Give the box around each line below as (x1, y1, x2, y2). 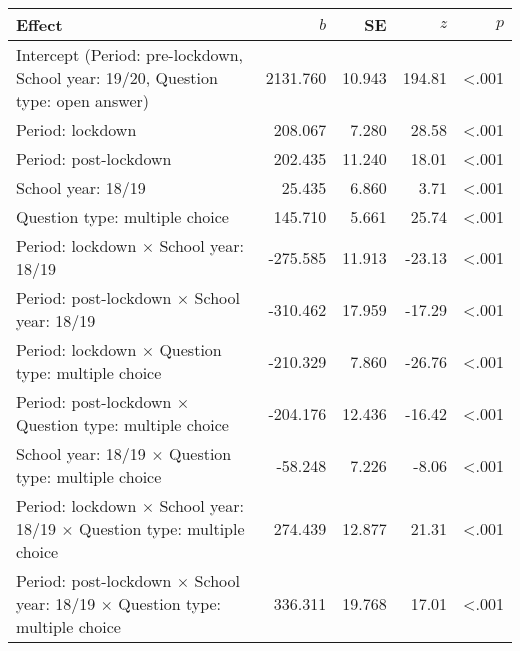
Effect (16, 13, 63, 36)
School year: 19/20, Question (16, 66, 218, 89)
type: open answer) (16, 89, 150, 112)
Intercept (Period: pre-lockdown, (16, 43, 244, 66)
